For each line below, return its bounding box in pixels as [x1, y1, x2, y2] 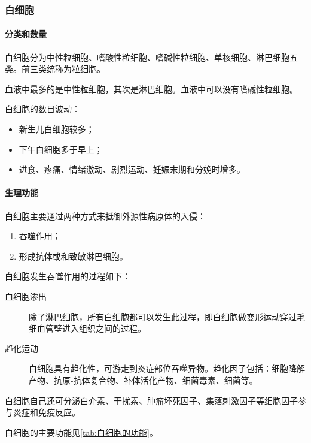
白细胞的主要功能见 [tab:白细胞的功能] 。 [5, 426, 158, 438]
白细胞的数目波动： [5, 103, 80, 115]
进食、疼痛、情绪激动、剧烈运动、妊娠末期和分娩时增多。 [19, 163, 245, 176]
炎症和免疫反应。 [13, 406, 80, 418]
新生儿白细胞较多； [19, 123, 94, 135]
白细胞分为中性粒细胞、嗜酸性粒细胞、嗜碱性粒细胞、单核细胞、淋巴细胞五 [5, 50, 298, 63]
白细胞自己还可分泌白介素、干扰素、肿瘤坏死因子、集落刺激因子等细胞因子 [5, 394, 298, 406]
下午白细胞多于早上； [19, 143, 103, 155]
